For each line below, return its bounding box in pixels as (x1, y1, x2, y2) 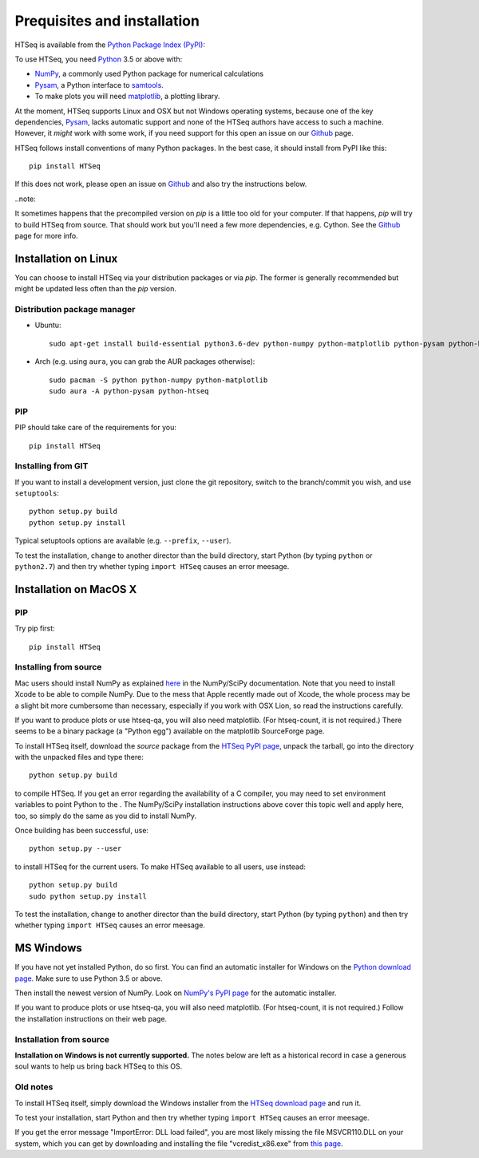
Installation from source (14, 1034, 110, 1045)
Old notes (14, 1081, 53, 1093)
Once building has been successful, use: (14, 826, 149, 836)
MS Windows (14, 942, 83, 955)
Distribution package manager (14, 304, 136, 315)
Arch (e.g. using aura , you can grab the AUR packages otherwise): (34, 357, 255, 366)
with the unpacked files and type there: (14, 753, 144, 762)
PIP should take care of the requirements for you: (14, 423, 177, 433)
